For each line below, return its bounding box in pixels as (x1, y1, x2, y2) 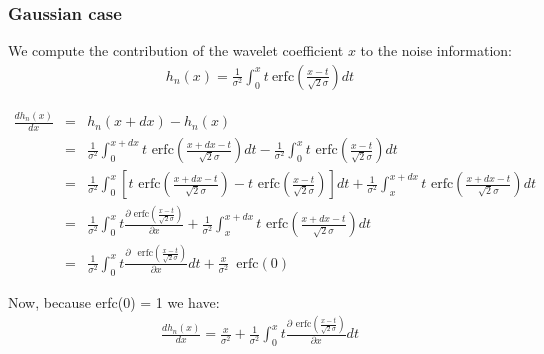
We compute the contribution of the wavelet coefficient (8, 40, 344, 61)
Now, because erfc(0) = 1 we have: (8, 291, 220, 312)
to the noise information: (360, 40, 512, 61)
